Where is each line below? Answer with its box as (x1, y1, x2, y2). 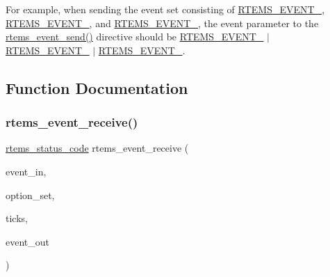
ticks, (6, 211, 28, 225)
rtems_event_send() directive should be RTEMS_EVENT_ (6, 29, 264, 44)
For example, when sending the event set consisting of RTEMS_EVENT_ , (6, 2, 325, 16)
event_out (6, 234, 49, 248)
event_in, (6, 164, 47, 178)
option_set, (6, 187, 55, 202)
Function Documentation (6, 77, 188, 98)
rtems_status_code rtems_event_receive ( (6, 141, 189, 155)
